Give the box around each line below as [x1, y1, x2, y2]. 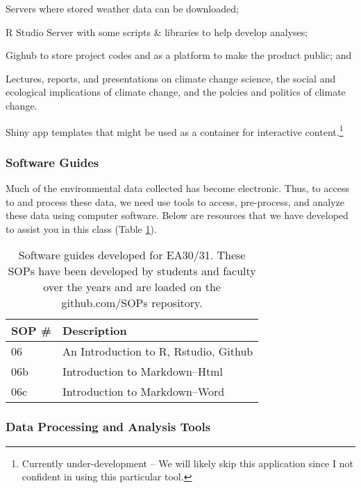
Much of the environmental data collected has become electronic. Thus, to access [6, 181, 349, 195]
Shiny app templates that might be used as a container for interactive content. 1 [6, 122, 344, 139]
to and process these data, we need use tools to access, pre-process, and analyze [6, 194, 344, 209]
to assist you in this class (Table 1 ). [6, 221, 157, 236]
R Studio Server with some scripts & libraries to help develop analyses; [6, 24, 308, 39]
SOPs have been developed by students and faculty [8, 263, 256, 279]
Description [62, 322, 127, 339]
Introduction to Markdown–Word [62, 383, 225, 400]
